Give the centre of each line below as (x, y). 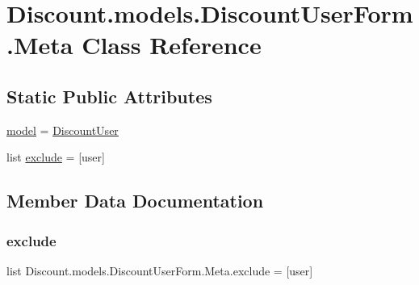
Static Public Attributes (109, 96)
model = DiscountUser (63, 130)
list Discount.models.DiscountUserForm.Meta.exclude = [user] (160, 270)
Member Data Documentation (135, 201)
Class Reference (172, 45)
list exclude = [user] (56, 157)
